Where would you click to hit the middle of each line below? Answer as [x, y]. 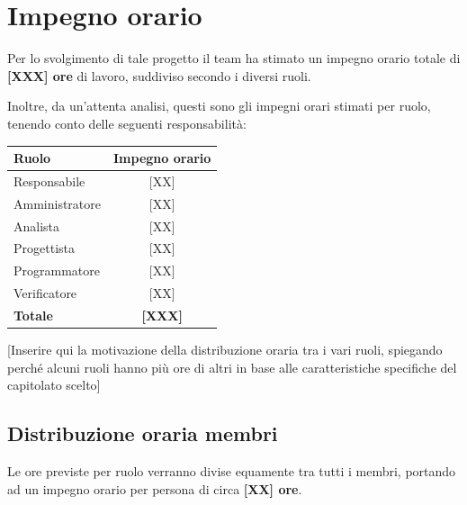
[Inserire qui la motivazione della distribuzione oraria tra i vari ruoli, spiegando [225, 349]
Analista [37, 225]
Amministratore [57, 203]
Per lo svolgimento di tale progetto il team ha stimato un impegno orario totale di [234, 58]
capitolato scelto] [54, 385]
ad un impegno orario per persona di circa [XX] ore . [155, 488]
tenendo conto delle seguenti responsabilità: [127, 123]
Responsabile [49, 180]
